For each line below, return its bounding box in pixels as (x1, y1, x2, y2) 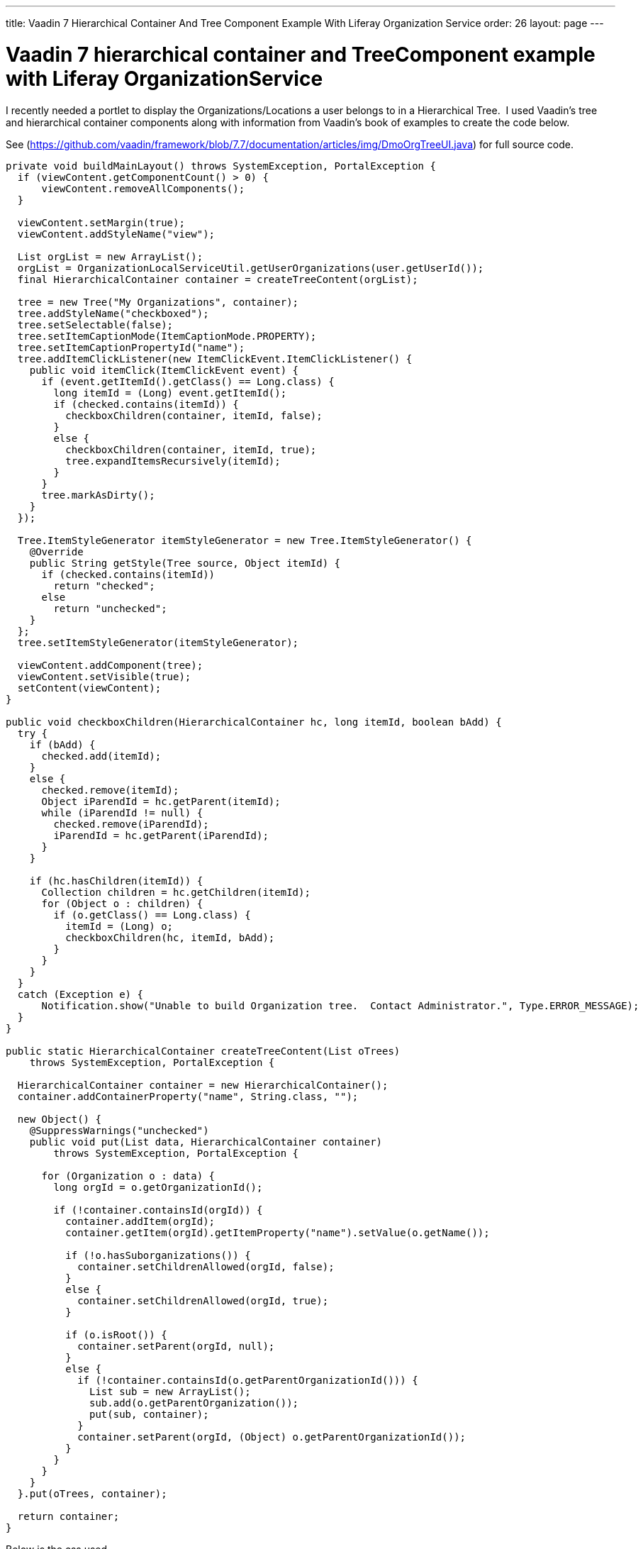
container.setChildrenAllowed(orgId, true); (77, 1294, 329, 1306)
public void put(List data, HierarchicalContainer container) (29, 1136, 383, 1148)
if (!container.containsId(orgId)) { (53, 1204, 263, 1216)
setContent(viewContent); (17, 682, 162, 694)
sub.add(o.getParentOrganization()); (89, 1397, 299, 1409)
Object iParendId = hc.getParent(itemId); (41, 795, 281, 807)
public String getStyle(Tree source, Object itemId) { (29, 557, 341, 569)
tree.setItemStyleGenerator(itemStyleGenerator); (17, 636, 299, 648)
